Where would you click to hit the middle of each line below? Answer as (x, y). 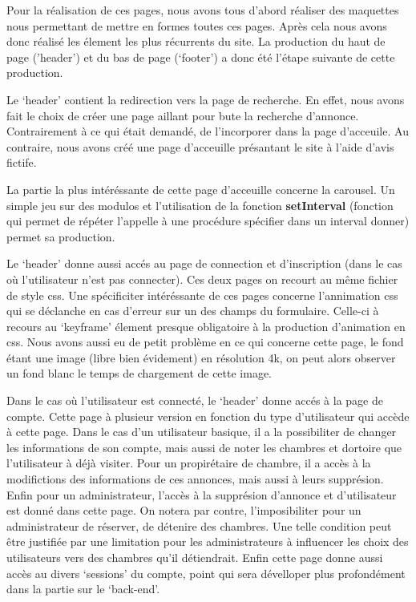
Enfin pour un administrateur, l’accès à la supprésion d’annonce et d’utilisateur (202, 494)
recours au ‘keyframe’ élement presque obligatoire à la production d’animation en (206, 326)
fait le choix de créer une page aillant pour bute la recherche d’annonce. (183, 115)
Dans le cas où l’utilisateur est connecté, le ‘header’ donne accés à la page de (195, 400)
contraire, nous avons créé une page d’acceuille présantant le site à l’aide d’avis (200, 146)
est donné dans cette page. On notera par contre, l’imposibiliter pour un (184, 510)
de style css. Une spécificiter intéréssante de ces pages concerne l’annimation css (202, 295)
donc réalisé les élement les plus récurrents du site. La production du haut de (196, 41)
